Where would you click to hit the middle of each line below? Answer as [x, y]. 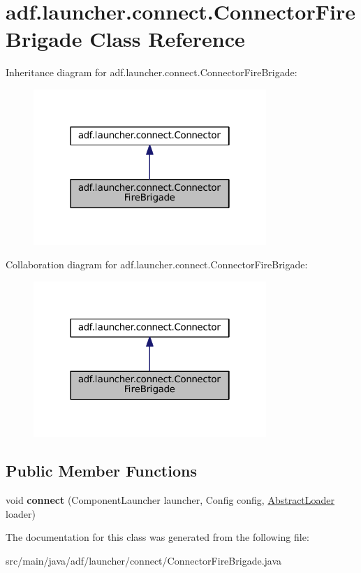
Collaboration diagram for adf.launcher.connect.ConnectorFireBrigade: [157, 264]
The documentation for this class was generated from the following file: [157, 537]
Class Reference [167, 39]
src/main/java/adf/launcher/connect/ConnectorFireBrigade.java [144, 560]
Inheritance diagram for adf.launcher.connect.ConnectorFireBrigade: [152, 72]
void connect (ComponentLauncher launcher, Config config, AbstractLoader [170, 500]
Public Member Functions [101, 471]
